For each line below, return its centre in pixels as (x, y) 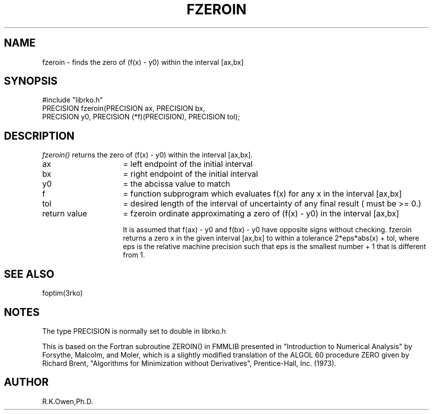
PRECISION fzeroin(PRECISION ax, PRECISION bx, (124, 108)
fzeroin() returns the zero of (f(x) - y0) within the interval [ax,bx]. (148, 155)
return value (65, 214)
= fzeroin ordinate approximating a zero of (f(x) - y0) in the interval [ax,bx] (261, 214)
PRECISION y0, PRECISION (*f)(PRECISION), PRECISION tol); (141, 117)
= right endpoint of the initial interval (190, 174)
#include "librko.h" (73, 100)
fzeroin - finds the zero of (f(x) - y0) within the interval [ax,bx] (143, 62)
